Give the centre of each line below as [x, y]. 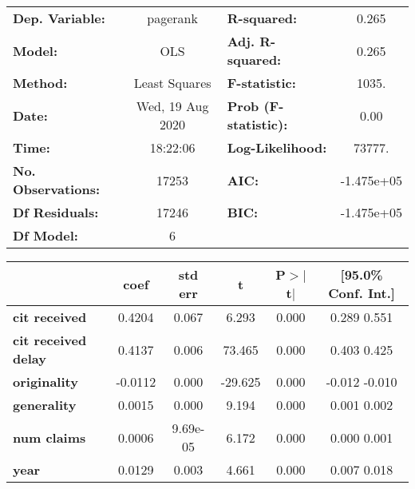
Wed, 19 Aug [172, 106]
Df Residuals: [56, 212]
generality [45, 405]
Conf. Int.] [362, 293]
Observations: [57, 189]
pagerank [172, 18]
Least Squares [172, 83]
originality [45, 382]
